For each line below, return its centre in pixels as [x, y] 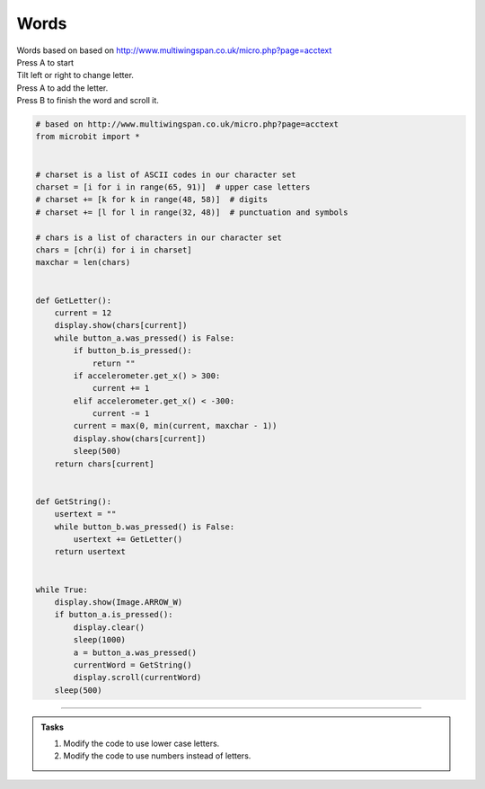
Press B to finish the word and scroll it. [88, 101]
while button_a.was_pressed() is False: [145, 338]
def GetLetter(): [74, 300]
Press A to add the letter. [62, 88]
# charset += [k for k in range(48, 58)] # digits [152, 199]
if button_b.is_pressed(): [132, 351]
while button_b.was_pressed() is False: [145, 527]
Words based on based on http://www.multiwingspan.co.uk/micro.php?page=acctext [174, 50]
